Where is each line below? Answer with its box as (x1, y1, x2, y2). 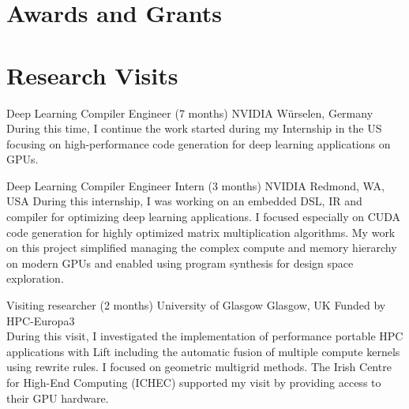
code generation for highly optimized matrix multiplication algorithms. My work (6, 223, 396, 240)
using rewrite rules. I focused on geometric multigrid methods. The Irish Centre (6, 358, 392, 375)
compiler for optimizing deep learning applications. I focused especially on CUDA (6, 208, 401, 225)
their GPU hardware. (6, 389, 109, 406)
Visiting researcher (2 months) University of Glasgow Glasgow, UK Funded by (6, 297, 386, 313)
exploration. (6, 270, 64, 287)
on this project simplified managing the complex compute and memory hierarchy (6, 239, 397, 256)
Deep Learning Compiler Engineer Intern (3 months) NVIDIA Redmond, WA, (6, 177, 385, 193)
